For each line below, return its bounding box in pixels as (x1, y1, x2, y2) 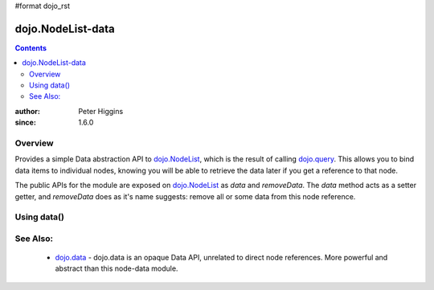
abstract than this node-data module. (55, 263, 178, 273)
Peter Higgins (78, 106, 124, 116)
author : (14, 106, 40, 116)
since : (14, 117, 36, 128)
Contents (14, 43, 47, 52)
